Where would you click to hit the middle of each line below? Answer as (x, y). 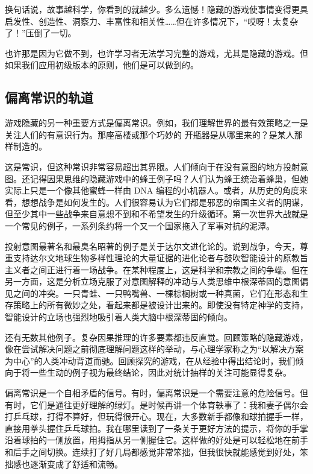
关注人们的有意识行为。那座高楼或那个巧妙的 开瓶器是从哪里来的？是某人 (150, 134)
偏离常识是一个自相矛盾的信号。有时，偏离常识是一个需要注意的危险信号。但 (156, 393)
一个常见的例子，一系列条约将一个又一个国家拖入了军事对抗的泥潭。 (140, 225)
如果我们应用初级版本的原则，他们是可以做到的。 (102, 65)
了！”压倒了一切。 (41, 33)
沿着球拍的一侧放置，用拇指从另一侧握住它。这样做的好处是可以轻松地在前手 (156, 440)
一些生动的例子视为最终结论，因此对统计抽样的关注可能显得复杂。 (160, 372)
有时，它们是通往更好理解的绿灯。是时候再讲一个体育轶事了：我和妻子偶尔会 (156, 404)
